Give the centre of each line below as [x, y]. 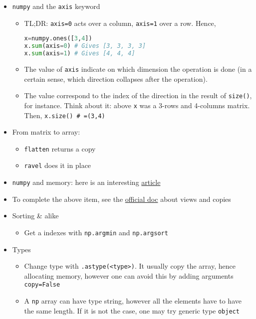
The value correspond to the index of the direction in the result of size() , [138, 95]
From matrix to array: [46, 132]
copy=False [42, 285]
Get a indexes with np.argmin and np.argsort [96, 232]
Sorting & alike [35, 216]
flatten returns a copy [60, 148]
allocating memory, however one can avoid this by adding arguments [129, 275]
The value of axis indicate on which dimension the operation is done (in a [138, 69]
